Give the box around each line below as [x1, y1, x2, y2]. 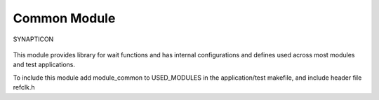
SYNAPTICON [13, 35, 54, 43]
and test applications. [13, 60, 75, 69]
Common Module [13, 10, 116, 26]
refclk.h [13, 83, 35, 92]
